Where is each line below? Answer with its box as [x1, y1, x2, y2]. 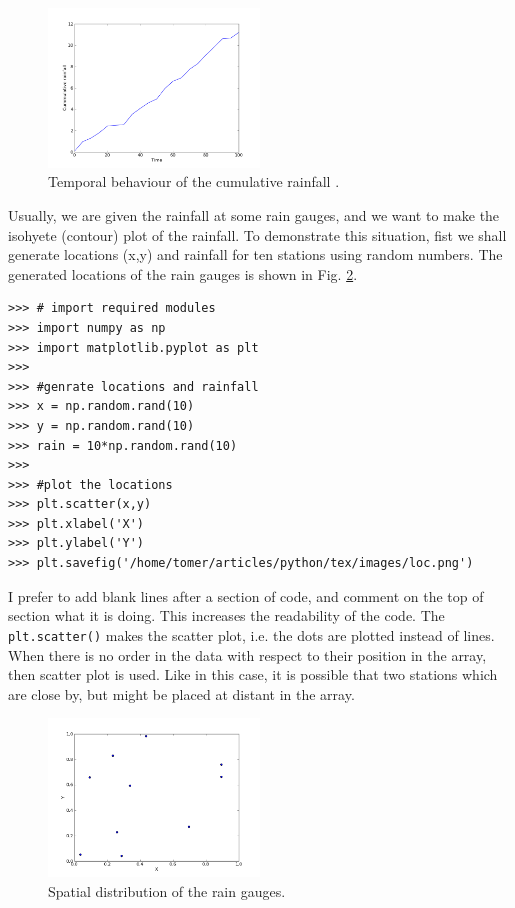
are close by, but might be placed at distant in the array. [8, 683, 355, 704]
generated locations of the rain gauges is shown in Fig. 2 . [8, 263, 358, 284]
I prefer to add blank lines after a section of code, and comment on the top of [8, 585, 484, 606]
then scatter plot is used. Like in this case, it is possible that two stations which [8, 664, 498, 685]
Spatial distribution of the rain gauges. [48, 880, 286, 901]
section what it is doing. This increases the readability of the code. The [8, 605, 445, 626]
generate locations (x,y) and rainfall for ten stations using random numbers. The [8, 244, 503, 265]
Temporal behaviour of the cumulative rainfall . [48, 171, 340, 192]
